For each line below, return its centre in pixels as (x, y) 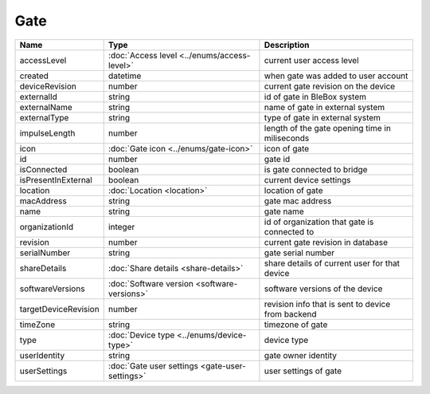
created (34, 76)
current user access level (311, 60)
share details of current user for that (332, 263)
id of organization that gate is (319, 222)
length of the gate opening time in (328, 128)
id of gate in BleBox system (315, 97)
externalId (38, 97)
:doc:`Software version (151, 283)
